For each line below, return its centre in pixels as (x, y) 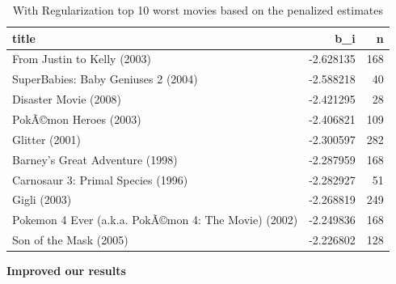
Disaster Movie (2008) (67, 99)
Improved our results (66, 271)
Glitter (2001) (46, 139)
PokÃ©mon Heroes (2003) (77, 119)
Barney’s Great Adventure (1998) (95, 159)
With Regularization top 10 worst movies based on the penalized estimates (198, 10)
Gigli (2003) (42, 199)
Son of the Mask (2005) (70, 240)
